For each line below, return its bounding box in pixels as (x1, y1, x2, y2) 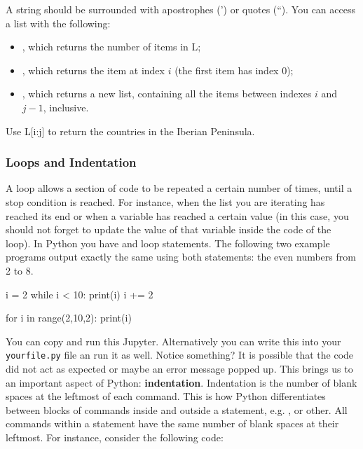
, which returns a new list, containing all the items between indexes (22, 86, 312, 101)
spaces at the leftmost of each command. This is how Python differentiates (6, 389, 326, 403)
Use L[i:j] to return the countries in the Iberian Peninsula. (6, 123, 255, 138)
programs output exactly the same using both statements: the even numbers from (6, 249, 356, 264)
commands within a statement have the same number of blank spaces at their (6, 416, 339, 431)
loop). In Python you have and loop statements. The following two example (6, 235, 330, 250)
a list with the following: (6, 15, 111, 30)
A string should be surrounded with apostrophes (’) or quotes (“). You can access (6, 2, 355, 16)
